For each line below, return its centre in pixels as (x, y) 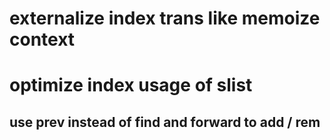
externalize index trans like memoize (165, 18)
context (42, 39)
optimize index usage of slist (131, 85)
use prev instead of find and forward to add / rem (165, 122)
